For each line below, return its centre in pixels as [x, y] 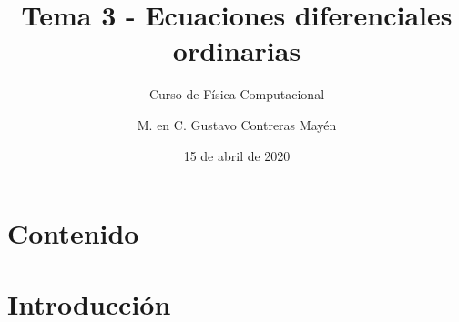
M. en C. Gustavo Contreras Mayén [237, 124]
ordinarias [237, 50]
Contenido [73, 233]
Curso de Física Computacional [237, 94]
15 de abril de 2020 [237, 155]
